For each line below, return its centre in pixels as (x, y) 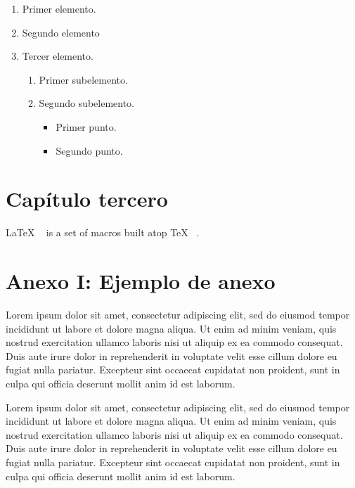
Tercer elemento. (58, 56)
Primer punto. (86, 126)
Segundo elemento (61, 32)
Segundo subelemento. (87, 103)
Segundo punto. (89, 150)
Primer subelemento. (83, 79)
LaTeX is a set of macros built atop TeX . (103, 232)
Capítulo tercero (87, 199)
